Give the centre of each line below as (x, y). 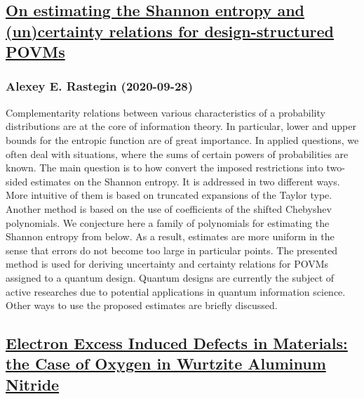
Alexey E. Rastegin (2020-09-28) (100, 86)
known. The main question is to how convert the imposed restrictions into (164, 168)
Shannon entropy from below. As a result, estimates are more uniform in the (170, 236)
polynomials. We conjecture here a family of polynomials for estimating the (168, 222)
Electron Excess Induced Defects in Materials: (177, 343)
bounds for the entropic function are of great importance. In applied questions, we (182, 139)
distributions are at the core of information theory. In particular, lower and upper (181, 126)
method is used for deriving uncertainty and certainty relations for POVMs (167, 264)
